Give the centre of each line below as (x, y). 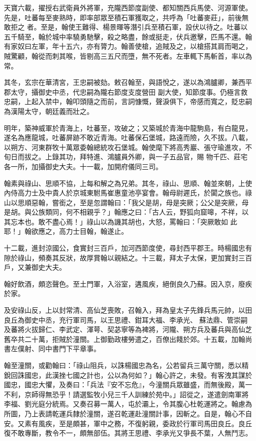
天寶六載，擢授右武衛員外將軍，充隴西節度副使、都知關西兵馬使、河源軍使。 (128, 7)
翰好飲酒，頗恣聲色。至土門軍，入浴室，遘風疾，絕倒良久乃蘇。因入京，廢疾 (128, 283)
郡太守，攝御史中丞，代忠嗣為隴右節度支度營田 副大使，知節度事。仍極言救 (126, 92)
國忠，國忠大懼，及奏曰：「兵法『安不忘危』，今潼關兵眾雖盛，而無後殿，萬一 (128, 385)
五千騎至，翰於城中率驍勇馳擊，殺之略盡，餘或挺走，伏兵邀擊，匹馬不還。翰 (128, 36)
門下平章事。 (80, 349)
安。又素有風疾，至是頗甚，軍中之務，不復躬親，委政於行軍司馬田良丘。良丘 (128, 423)
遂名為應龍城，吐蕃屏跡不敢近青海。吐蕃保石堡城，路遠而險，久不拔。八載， (128, 137)
